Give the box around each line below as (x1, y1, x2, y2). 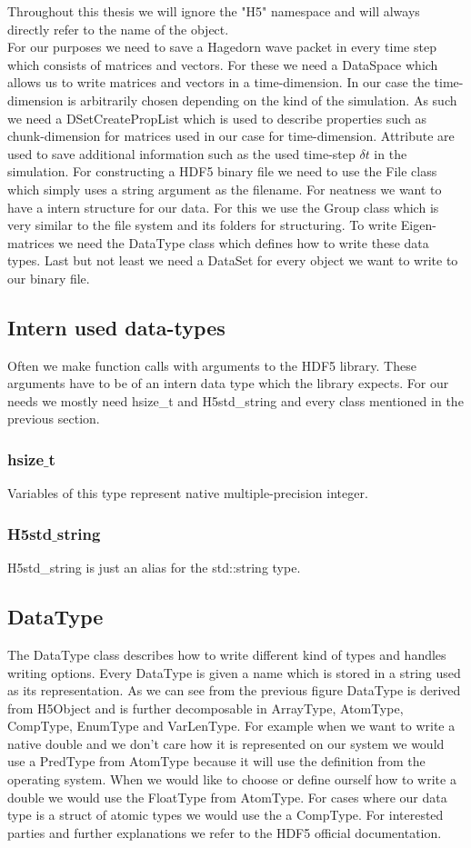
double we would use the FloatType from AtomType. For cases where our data (7, 787, 447, 806)
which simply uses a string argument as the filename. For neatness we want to (7, 179, 442, 198)
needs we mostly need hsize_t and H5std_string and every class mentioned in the (7, 391, 464, 410)
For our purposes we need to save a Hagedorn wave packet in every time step (7, 37, 436, 56)
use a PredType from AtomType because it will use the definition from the (7, 752, 426, 771)
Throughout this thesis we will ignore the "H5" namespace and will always (7, 2, 420, 20)
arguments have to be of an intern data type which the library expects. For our (7, 374, 449, 393)
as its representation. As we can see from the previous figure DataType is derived (7, 681, 461, 700)
